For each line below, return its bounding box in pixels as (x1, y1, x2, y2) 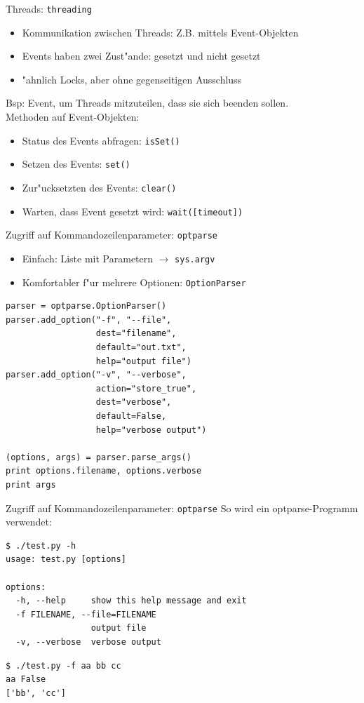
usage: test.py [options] (6, 554, 126, 565)
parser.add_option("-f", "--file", (6, 314, 172, 325)
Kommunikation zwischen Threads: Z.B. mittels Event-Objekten (22, 25, 299, 39)
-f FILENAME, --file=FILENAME (15, 609, 156, 620)
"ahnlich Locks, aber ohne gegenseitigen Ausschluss (22, 72, 242, 86)
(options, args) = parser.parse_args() (6, 452, 191, 462)
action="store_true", (95, 383, 197, 394)
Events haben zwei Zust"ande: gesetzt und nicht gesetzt (22, 48, 261, 63)
